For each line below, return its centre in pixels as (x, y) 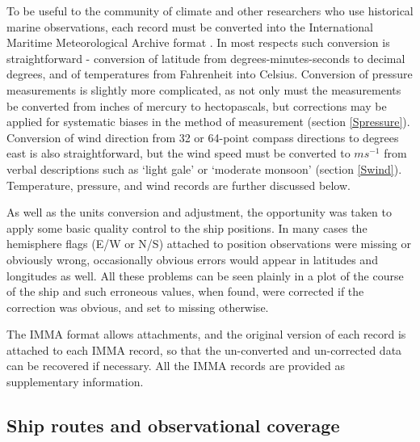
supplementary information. (75, 382)
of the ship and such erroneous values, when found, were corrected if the (185, 291)
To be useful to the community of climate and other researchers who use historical (210, 11)
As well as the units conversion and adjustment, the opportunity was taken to (199, 212)
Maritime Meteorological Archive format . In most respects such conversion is (198, 42)
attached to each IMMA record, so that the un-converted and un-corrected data (204, 349)
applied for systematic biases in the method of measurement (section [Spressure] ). (208, 122)
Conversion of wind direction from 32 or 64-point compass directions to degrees (203, 137)
